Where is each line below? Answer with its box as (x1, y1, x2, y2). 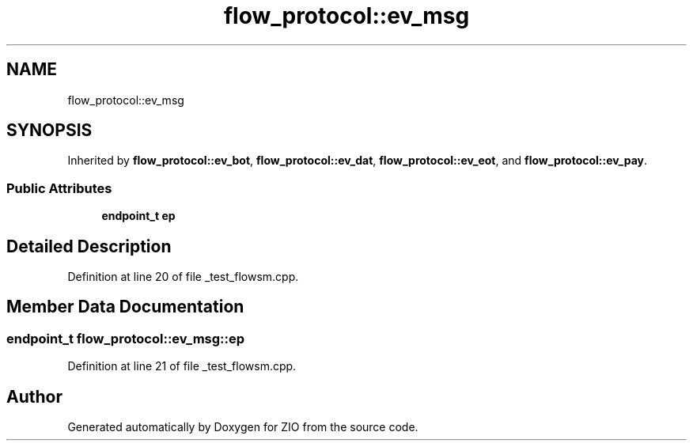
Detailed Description (6, 236, 172, 256)
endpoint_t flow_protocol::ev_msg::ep (6, 330, 245, 347)
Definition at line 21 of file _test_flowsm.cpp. (67, 359, 297, 373)
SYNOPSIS (6, 120, 93, 141)
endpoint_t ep (101, 209, 176, 223)
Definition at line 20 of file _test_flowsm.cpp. (67, 270, 299, 284)
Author (6, 386, 62, 407)
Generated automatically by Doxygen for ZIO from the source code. (67, 420, 418, 434)
